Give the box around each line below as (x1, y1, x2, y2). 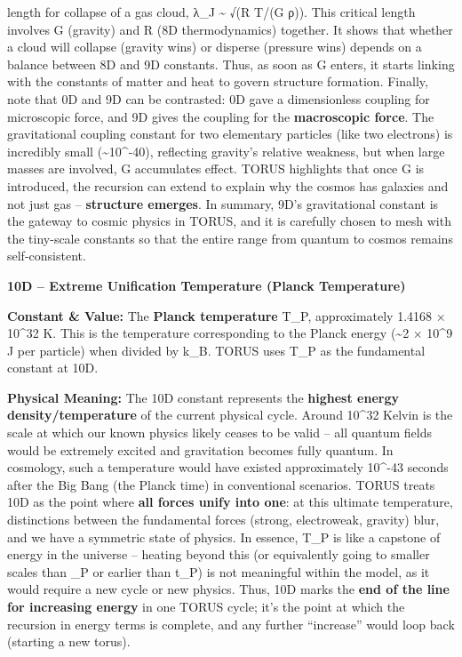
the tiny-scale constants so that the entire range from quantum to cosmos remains (7, 228, 453, 247)
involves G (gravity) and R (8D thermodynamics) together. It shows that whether (7, 20, 453, 38)
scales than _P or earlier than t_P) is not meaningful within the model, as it (7, 562, 430, 581)
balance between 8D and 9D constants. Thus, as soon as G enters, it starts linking (7, 54, 455, 73)
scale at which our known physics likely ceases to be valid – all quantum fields (7, 423, 433, 442)
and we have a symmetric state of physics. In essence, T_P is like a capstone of (7, 527, 441, 546)
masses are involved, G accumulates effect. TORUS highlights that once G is (7, 159, 425, 178)
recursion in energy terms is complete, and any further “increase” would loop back (7, 614, 455, 633)
